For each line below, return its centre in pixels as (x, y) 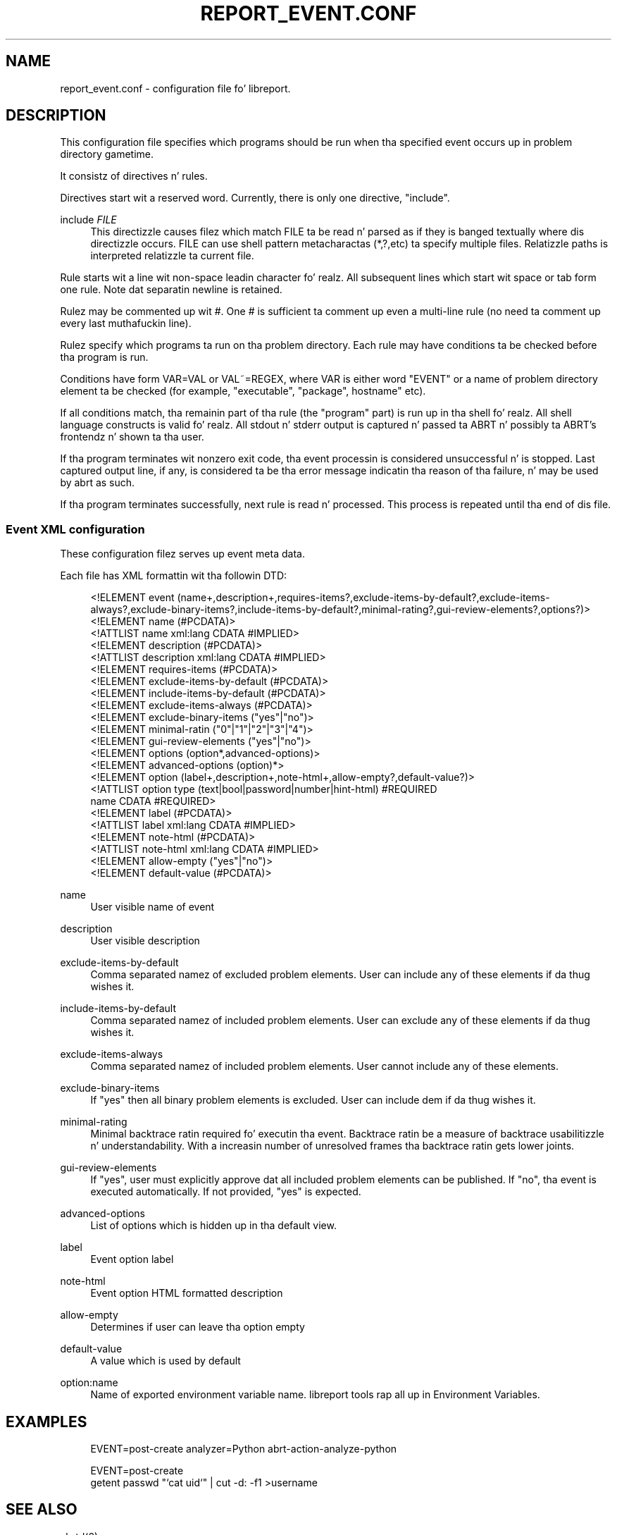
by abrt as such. (98, 483)
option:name (89, 1383)
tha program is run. (104, 357)
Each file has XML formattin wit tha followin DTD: (174, 576)
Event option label (132, 1259)
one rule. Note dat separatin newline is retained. (171, 290)
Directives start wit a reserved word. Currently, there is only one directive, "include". (255, 198)
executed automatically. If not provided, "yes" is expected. (226, 1192)
